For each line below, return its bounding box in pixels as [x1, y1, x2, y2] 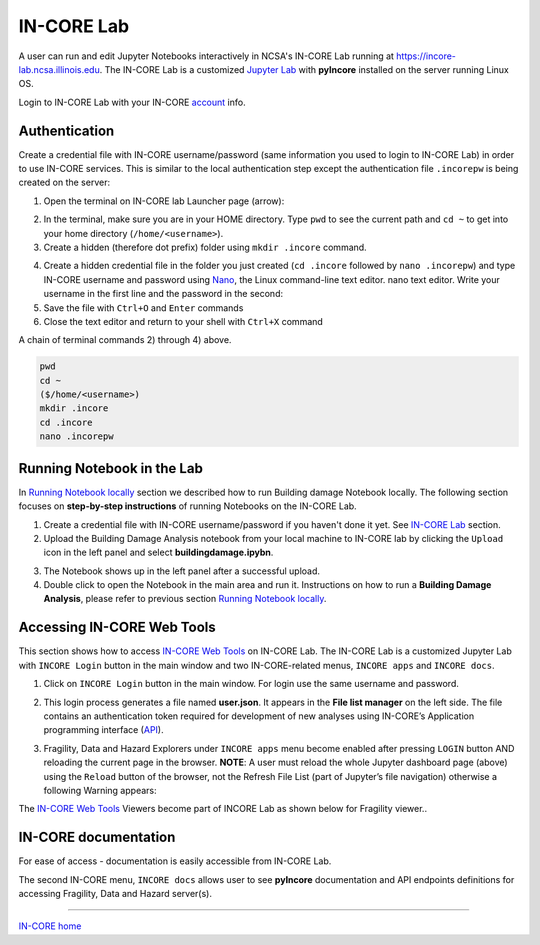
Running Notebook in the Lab [18, 460, 204, 477]
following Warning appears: [43, 784, 157, 796]
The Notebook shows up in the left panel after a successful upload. [43, 565, 320, 577]
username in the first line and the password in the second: [43, 288, 284, 300]
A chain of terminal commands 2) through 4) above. [18, 334, 232, 346]
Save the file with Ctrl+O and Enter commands [43, 301, 244, 314]
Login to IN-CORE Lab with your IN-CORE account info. [18, 96, 246, 108]
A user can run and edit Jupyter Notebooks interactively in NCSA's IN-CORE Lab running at [18, 50, 395, 62]
